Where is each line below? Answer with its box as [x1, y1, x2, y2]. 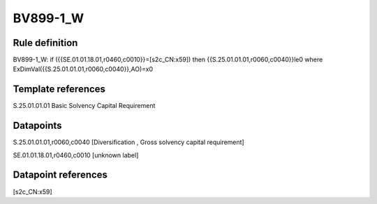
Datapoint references [13, 169, 108, 181]
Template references [13, 84, 106, 95]
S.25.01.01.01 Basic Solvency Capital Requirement [13, 102, 156, 110]
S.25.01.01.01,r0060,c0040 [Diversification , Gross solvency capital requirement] [13, 138, 244, 146]
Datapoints [13, 120, 62, 132]
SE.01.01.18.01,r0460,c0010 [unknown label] [13, 150, 139, 159]
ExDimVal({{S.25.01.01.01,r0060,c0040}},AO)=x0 [13, 65, 154, 73]
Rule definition [13, 37, 78, 49]
